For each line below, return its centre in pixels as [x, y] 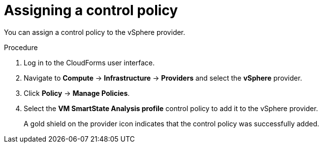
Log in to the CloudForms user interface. [89, 62]
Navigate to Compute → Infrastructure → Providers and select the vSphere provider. [163, 78]
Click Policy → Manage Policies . [77, 93]
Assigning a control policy [91, 10]
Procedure [21, 47]
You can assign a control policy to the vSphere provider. [95, 32]
